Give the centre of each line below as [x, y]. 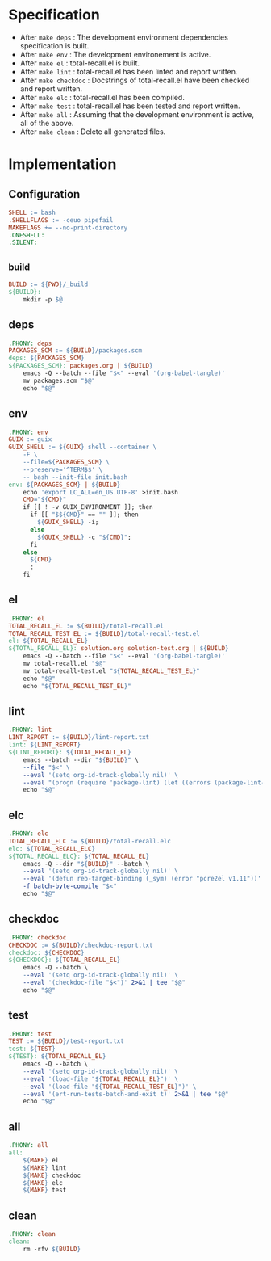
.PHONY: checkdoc [38, 937]
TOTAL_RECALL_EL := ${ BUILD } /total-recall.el [86, 626]
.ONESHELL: [27, 235]
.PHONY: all [28, 1145]
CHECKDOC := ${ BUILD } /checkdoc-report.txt [81, 945]
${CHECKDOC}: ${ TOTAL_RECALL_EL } [65, 960]
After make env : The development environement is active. [115, 54]
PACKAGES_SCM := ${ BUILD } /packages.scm [75, 351]
